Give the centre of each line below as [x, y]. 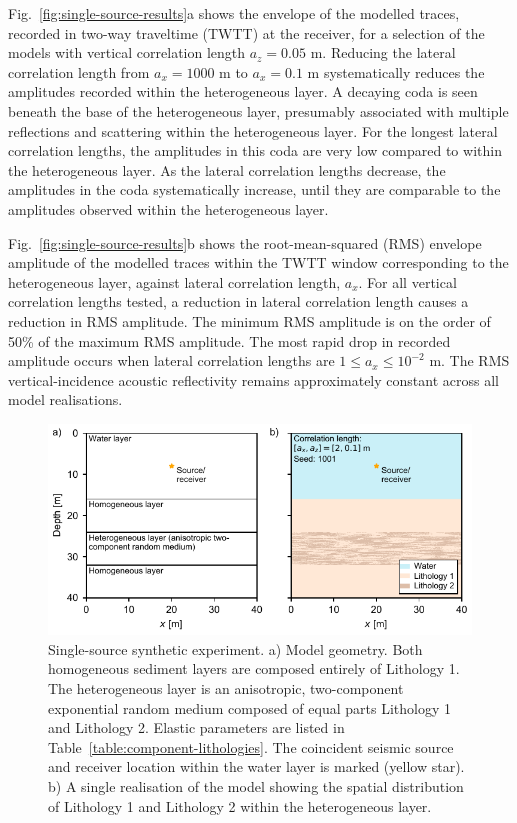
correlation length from [79, 71]
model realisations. [65, 399]
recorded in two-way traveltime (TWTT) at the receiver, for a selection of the [246, 32]
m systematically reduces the [396, 71]
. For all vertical [407, 281]
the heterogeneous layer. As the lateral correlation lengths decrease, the [227, 169]
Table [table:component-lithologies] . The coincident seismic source [251, 746]
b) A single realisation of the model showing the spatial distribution [256, 786]
